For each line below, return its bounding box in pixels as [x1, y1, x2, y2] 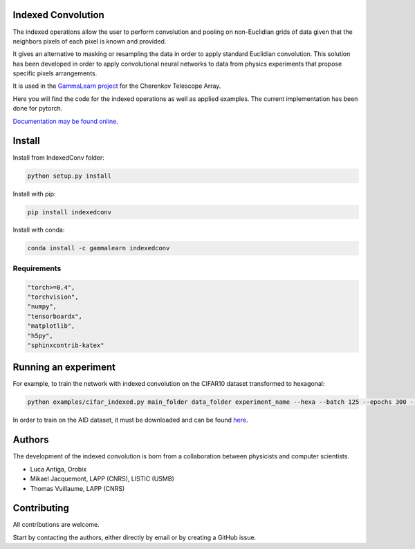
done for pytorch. [12, 104, 63, 113]
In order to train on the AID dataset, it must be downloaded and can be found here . [12, 416, 248, 425]
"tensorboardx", [27, 312, 83, 320]
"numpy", [27, 303, 57, 310]
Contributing [12, 502, 69, 514]
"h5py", [27, 332, 53, 339]
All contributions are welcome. [12, 521, 100, 529]
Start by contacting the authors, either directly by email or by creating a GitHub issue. [12, 533, 257, 541]
